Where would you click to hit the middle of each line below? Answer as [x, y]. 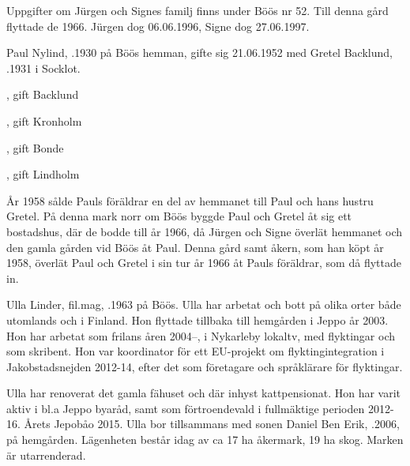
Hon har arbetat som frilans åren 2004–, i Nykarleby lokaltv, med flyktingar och [201, 335]
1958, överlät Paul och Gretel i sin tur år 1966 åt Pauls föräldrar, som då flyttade [204, 263]
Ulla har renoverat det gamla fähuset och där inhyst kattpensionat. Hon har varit [204, 393]
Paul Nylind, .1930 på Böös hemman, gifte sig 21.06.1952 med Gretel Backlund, [199, 53]
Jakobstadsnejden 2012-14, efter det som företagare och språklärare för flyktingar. [205, 366]
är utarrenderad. [46, 455]
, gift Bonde [35, 147]
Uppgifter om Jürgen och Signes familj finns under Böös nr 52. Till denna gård [197, 10]
